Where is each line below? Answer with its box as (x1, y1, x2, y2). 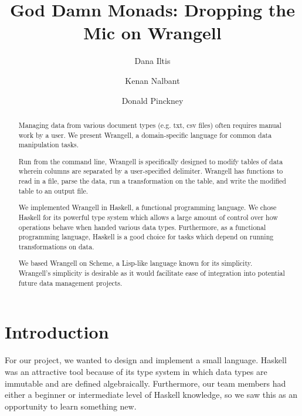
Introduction (5, 320, 109, 344)
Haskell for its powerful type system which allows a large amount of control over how (18, 212, 278, 222)
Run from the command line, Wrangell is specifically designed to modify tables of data (18, 156, 283, 166)
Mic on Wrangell (83, 21, 222, 45)
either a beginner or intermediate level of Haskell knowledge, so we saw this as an (5, 388, 298, 401)
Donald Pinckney (121, 94, 184, 106)
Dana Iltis (134, 55, 171, 67)
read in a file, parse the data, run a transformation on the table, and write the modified (18, 176, 286, 186)
